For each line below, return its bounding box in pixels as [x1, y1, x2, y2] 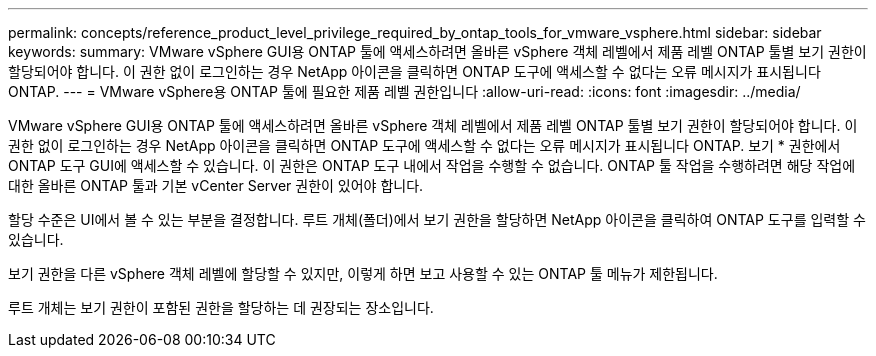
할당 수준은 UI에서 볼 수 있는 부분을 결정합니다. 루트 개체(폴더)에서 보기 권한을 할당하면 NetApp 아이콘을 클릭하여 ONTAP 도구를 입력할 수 [8, 211, 866, 228]
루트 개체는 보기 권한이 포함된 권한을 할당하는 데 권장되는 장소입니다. [8, 299, 434, 316]
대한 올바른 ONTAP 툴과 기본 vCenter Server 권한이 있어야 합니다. [8, 177, 424, 194]
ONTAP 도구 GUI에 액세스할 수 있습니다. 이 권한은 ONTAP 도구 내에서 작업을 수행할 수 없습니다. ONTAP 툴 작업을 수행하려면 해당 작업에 [8, 157, 856, 174]
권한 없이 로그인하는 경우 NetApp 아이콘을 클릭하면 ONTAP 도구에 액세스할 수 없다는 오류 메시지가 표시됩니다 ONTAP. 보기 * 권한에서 [8, 137, 841, 154]
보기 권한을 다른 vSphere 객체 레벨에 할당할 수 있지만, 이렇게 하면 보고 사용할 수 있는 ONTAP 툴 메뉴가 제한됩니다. [8, 265, 718, 282]
